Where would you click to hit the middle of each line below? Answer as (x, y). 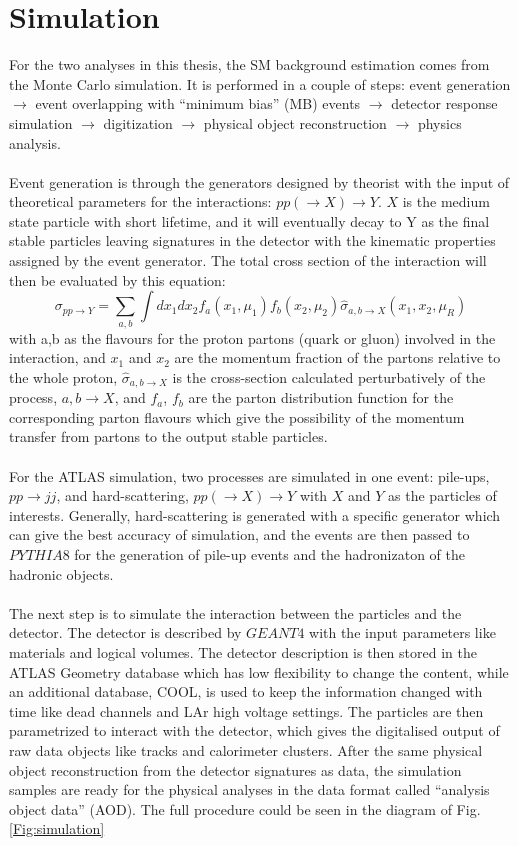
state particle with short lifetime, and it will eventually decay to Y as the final (249, 220)
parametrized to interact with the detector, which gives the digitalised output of (254, 730)
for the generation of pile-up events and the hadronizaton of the (269, 553)
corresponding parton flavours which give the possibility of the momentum (237, 416)
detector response (444, 103)
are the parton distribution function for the (321, 397)
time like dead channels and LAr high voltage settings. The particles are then (246, 710)
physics (439, 122)
